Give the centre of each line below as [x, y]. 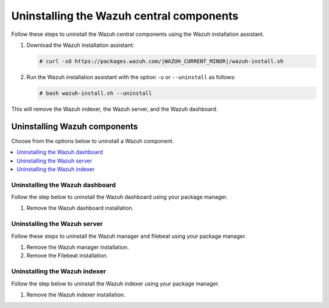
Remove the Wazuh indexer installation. [76, 295]
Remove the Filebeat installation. [67, 256]
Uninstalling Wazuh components [75, 126]
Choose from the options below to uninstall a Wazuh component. [93, 141]
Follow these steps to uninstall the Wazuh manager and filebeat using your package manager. [129, 236]
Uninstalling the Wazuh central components [125, 16]
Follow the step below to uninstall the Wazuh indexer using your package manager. [115, 284]
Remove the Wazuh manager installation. [78, 247]
